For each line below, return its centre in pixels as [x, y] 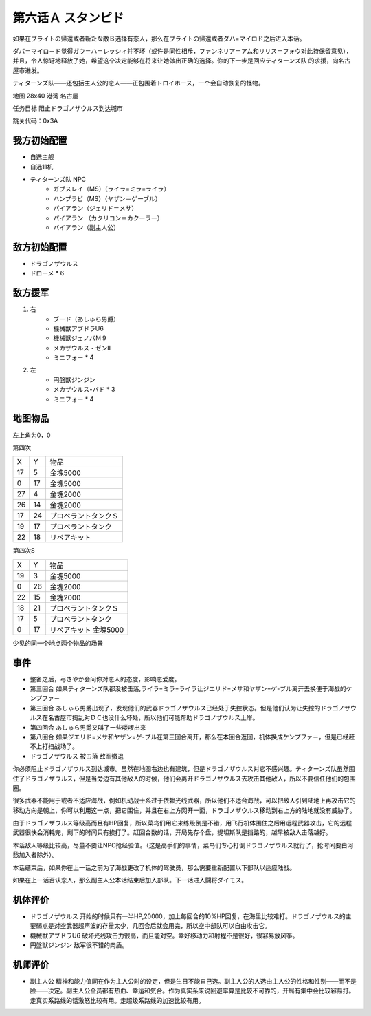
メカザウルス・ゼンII [82, 348]
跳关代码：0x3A [35, 121]
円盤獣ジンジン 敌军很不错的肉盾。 [79, 945]
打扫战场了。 [60, 746]
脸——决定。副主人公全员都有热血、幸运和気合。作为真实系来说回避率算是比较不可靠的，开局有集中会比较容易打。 [192, 991]
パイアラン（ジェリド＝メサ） [95, 208]
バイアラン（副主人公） [86, 227]
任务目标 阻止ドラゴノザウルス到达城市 [68, 108]
